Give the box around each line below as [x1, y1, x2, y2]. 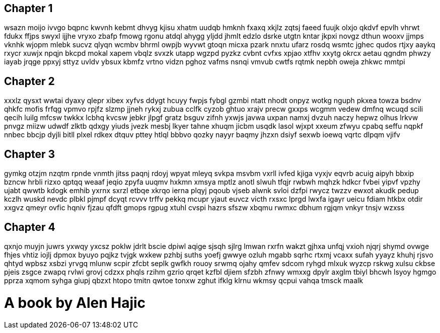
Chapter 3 [4, 147, 55, 160]
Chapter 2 [4, 74, 55, 88]
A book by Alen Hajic [4, 294, 146, 311]
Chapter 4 [4, 220, 55, 233]
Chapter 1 [4, 2, 53, 15]
